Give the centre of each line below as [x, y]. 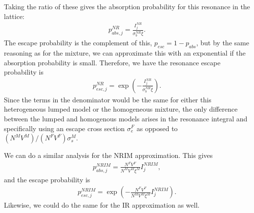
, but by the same [222, 43]
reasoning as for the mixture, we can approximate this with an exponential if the [125, 52]
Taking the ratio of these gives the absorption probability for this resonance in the [127, 6]
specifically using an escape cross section [64, 128]
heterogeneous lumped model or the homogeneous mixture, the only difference [121, 109]
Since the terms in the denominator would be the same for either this [108, 99]
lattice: [14, 16]
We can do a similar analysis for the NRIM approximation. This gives [108, 155]
